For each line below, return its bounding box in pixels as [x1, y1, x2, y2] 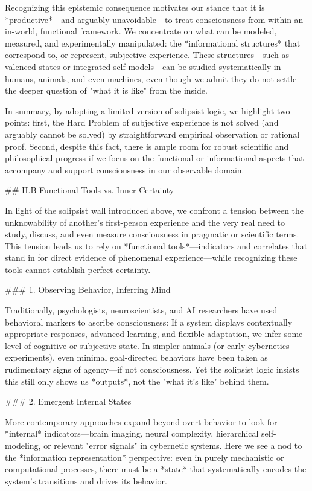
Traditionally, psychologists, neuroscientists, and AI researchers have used [5, 304, 278, 316]
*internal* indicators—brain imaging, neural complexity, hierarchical [5, 427, 259, 440]
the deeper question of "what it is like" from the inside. [5, 84, 208, 97]
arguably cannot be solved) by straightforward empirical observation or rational [5, 127, 300, 140]
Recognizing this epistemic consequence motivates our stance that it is [5, 1, 265, 13]
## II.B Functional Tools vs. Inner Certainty [5, 184, 174, 196]
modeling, [5, 439, 41, 451]
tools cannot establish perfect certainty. [5, 263, 151, 275]
